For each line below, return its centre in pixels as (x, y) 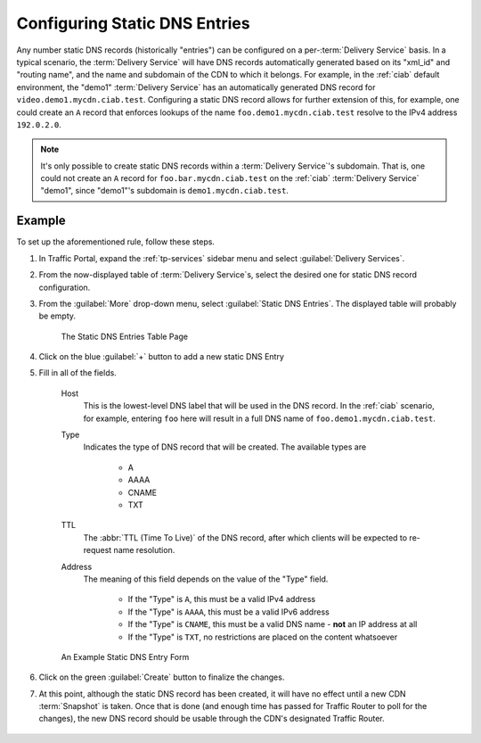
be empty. (57, 316)
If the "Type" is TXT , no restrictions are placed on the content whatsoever (263, 637)
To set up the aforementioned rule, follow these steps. (116, 242)
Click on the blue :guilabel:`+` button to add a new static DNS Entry (162, 357)
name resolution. (144, 550)
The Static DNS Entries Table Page (125, 336)
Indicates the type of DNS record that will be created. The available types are (225, 447)
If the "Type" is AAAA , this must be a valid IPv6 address (228, 612)
